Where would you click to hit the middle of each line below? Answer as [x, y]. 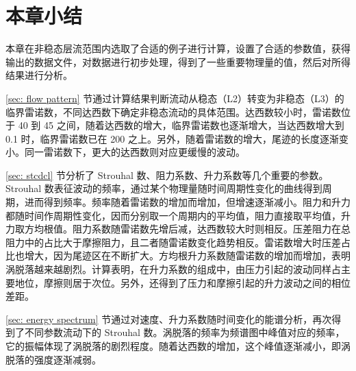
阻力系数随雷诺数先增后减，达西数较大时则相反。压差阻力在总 [211, 229]
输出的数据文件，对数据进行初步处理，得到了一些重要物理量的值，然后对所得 [178, 61]
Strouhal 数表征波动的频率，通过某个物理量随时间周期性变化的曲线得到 [164, 188]
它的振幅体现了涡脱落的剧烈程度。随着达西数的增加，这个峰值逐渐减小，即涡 [178, 346]
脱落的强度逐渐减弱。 [53, 359]
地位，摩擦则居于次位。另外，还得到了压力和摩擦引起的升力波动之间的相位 [182, 282]
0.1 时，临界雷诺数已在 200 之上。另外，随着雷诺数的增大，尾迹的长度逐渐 [172, 138]
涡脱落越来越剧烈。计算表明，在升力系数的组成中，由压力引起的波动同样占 [173, 269]
